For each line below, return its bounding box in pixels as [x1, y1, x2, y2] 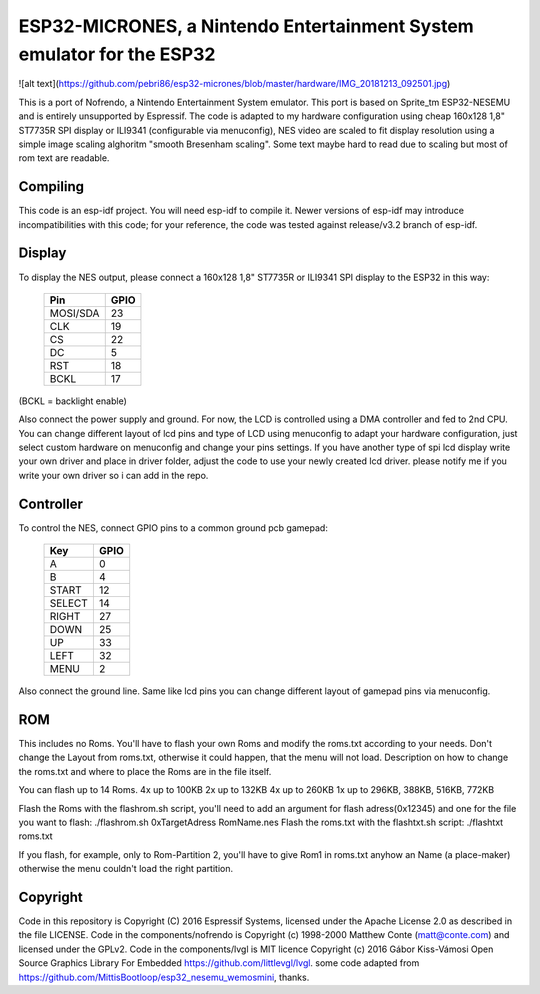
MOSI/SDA [49, 306, 100, 320]
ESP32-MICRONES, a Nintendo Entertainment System [18, 15, 474, 37]
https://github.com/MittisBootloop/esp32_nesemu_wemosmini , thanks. [18, 971, 310, 983]
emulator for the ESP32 [18, 43, 216, 65]
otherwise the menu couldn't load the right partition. [18, 863, 234, 875]
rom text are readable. [18, 152, 110, 164]
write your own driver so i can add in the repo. [18, 469, 209, 481]
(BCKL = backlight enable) [18, 395, 127, 407]
